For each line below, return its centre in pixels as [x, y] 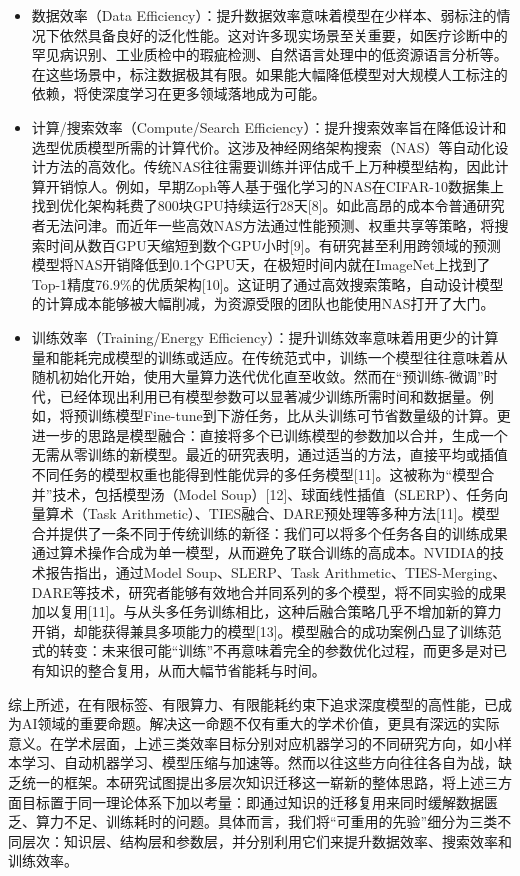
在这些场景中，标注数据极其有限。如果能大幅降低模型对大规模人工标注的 [269, 73]
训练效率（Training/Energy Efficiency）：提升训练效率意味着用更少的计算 [265, 336]
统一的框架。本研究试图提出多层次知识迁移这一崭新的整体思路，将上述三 [259, 781]
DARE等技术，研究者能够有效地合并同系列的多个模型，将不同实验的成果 [269, 591]
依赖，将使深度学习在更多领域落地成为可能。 [178, 93]
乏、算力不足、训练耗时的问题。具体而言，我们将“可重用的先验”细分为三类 [253, 821]
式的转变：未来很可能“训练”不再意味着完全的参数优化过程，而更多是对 [262, 650]
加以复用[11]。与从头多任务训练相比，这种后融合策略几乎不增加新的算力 [266, 611]
